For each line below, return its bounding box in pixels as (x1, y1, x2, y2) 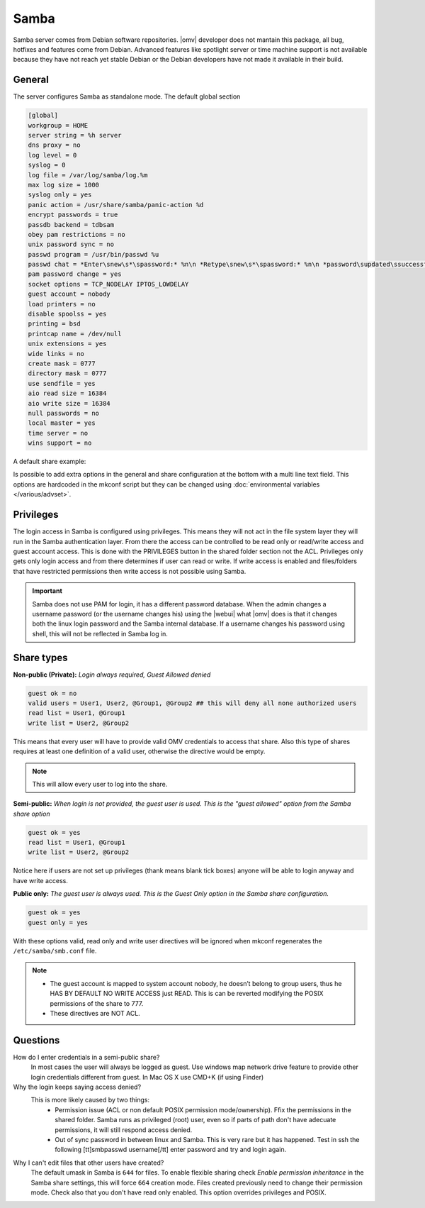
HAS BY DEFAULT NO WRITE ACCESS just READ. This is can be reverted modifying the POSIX (50, 990, 324, 998)
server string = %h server (28, 131, 122, 139)
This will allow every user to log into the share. (32, 780, 168, 788)
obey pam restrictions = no (28, 231, 125, 238)
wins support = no (28, 439, 92, 447)
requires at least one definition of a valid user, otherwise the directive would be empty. (13, 747, 266, 755)
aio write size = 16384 (28, 399, 111, 407)
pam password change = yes (28, 270, 122, 278)
